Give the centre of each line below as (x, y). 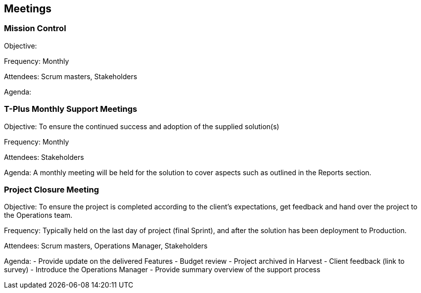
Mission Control (35, 28)
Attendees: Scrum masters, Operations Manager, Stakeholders (106, 246)
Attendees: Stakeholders (44, 157)
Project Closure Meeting (52, 189)
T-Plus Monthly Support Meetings (71, 109)
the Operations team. (38, 215)
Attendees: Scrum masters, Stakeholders (71, 76)
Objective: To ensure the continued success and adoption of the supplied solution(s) (142, 126)
